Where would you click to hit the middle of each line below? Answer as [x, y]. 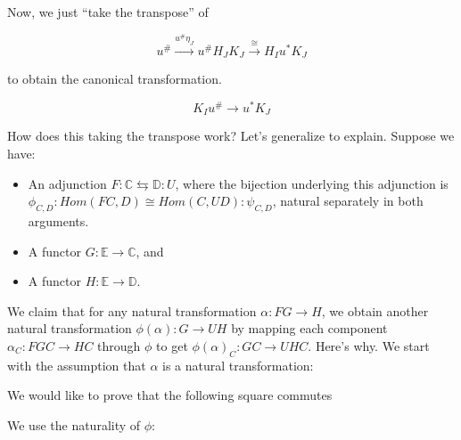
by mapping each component [309, 328]
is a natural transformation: [238, 365]
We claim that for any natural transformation [132, 310]
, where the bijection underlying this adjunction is [312, 183]
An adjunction [67, 183]
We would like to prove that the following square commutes [170, 395]
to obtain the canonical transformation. [115, 79]
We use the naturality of [74, 425]
